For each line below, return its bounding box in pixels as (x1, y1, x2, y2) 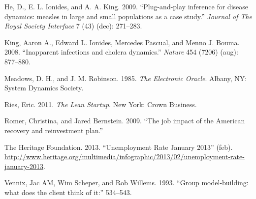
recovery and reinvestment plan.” (4, 125, 103, 135)
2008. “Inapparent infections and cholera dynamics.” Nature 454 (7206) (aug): (4, 47, 238, 57)
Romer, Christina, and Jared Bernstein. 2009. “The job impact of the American (4, 115, 245, 126)
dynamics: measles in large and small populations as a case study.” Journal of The (4, 11, 252, 21)
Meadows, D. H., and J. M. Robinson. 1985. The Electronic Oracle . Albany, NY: (4, 73, 247, 83)
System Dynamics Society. (4, 83, 84, 93)
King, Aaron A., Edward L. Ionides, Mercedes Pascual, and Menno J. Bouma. (4, 37, 240, 47)
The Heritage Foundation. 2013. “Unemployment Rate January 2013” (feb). (4, 142, 233, 152)
